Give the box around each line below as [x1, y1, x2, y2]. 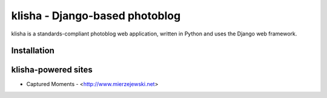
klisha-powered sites [11, 65, 93, 75]
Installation [11, 46, 54, 56]
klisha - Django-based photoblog [11, 9, 181, 22]
